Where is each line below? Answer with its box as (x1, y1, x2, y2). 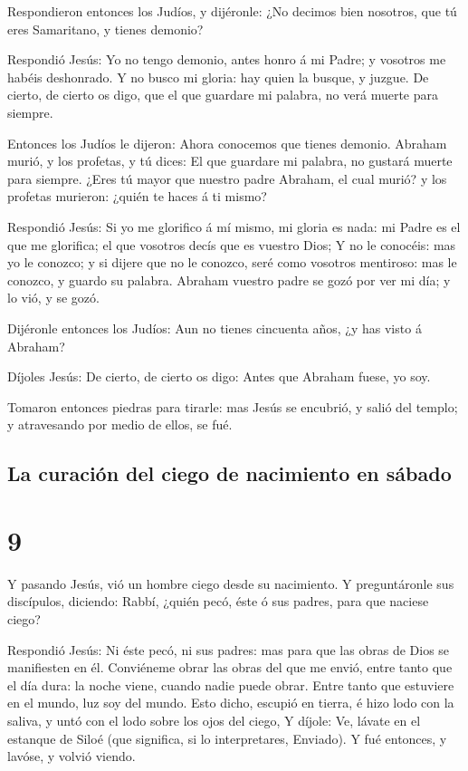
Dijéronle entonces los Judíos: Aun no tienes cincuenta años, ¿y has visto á (7, 318, 422, 337)
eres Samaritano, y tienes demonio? (7, 19, 204, 38)
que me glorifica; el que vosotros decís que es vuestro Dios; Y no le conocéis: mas (7, 235, 456, 254)
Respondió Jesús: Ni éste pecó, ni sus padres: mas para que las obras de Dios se (7, 640, 450, 659)
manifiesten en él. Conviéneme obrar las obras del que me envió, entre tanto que (7, 658, 453, 677)
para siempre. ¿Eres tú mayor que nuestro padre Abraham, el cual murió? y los (7, 169, 447, 188)
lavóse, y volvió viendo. (7, 747, 136, 766)
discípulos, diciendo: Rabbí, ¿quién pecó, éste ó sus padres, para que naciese (7, 592, 429, 611)
